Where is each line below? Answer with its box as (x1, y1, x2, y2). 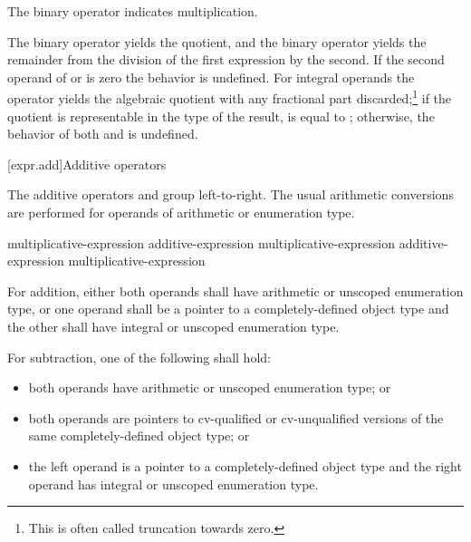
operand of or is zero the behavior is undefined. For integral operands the (7, 67, 415, 86)
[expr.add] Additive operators (7, 154, 167, 173)
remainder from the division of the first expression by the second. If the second (7, 50, 445, 69)
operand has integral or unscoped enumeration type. (28, 474, 319, 493)
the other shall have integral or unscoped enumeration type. (7, 316, 340, 335)
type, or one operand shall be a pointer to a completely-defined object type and (7, 299, 449, 318)
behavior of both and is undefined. (7, 124, 198, 143)
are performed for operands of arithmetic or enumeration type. (7, 203, 355, 221)
